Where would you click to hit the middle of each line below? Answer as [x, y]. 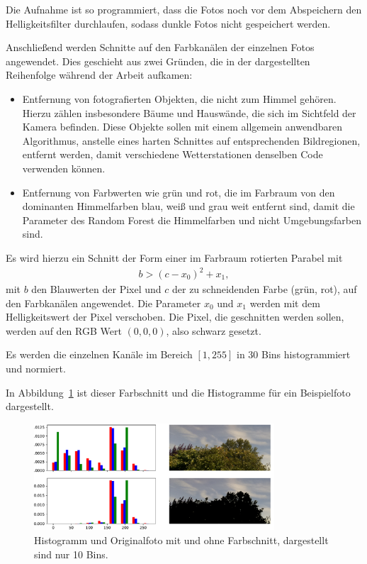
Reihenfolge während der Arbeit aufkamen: [99, 75]
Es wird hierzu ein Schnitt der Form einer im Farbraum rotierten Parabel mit [174, 257]
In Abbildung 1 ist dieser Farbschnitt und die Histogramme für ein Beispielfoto [178, 392]
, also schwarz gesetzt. [214, 330]
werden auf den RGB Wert [64, 330]
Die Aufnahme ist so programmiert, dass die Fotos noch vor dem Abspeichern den [184, 9]
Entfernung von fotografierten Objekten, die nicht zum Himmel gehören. [179, 98]
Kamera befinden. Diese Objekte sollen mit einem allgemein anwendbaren [182, 127]
